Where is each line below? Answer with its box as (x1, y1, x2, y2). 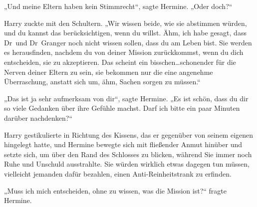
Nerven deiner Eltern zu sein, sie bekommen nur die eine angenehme (4, 66, 213, 77)
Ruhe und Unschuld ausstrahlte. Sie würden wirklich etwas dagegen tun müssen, (4, 159, 250, 169)
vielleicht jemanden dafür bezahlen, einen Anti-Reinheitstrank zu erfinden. (4, 168, 232, 179)
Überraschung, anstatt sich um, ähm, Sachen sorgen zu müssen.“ (4, 76, 201, 87)
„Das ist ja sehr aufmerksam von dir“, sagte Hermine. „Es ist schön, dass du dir (4, 93, 249, 103)
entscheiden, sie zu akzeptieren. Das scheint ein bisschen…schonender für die (4, 56, 236, 67)
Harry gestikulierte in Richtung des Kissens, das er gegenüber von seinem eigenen (4, 129, 254, 140)
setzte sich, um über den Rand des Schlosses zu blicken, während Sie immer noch (4, 149, 252, 159)
